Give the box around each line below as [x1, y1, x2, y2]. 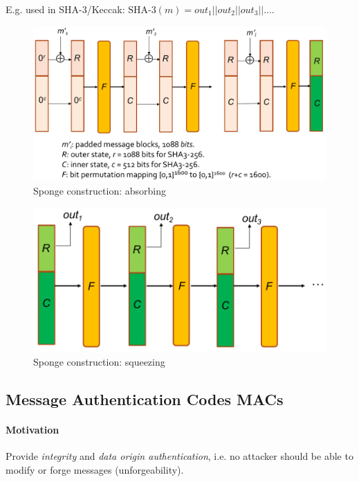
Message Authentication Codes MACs [6, 389, 284, 410]
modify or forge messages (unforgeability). [6, 462, 184, 476]
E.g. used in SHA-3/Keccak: [6, 2, 125, 16]
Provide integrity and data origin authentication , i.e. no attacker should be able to [6, 449, 353, 463]
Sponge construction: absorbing [33, 183, 166, 197]
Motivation [6, 422, 59, 437]
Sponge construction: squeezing [33, 355, 165, 369]
